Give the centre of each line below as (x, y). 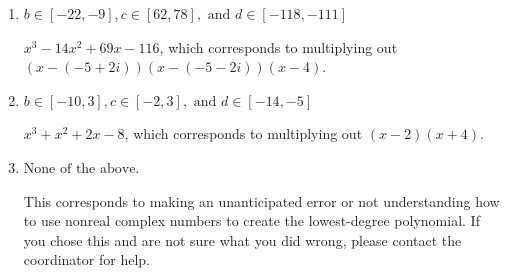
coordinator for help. (86, 259)
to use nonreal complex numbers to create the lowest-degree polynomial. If (251, 220)
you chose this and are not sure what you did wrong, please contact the (242, 239)
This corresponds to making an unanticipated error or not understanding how (261, 200)
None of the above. (81, 168)
